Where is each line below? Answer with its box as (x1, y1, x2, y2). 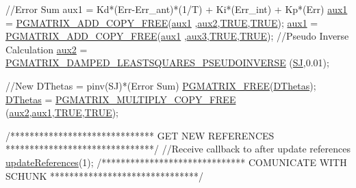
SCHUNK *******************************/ (5, 168, 203, 183)
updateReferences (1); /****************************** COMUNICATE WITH (5, 155, 347, 169)
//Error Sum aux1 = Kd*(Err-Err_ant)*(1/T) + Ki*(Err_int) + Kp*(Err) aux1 (5, 2, 348, 16)
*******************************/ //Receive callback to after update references (5, 142, 351, 156)
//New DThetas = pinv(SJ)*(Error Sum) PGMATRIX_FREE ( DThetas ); (5, 78, 316, 92)
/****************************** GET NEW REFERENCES (5, 128, 275, 142)
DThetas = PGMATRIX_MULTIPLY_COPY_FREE (5, 92, 236, 106)
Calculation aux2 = (5, 42, 88, 56)
